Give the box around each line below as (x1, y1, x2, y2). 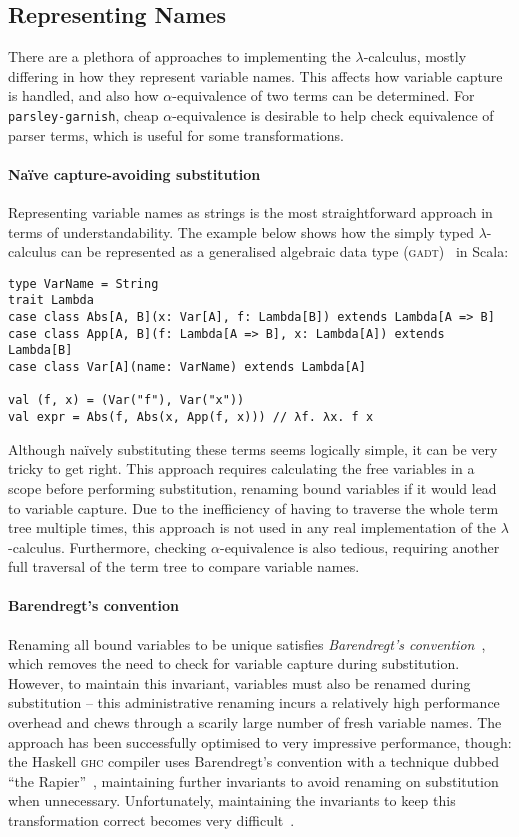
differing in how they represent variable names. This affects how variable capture (8, 65, 503, 86)
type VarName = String (8, 276, 159, 291)
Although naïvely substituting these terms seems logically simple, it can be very (8, 438, 498, 459)
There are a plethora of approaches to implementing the (8, 46, 351, 67)
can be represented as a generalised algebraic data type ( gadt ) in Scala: (60, 241, 509, 262)
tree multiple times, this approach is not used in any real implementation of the (8, 517, 497, 538)
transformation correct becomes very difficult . (8, 810, 295, 831)
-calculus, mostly (363, 46, 467, 67)
